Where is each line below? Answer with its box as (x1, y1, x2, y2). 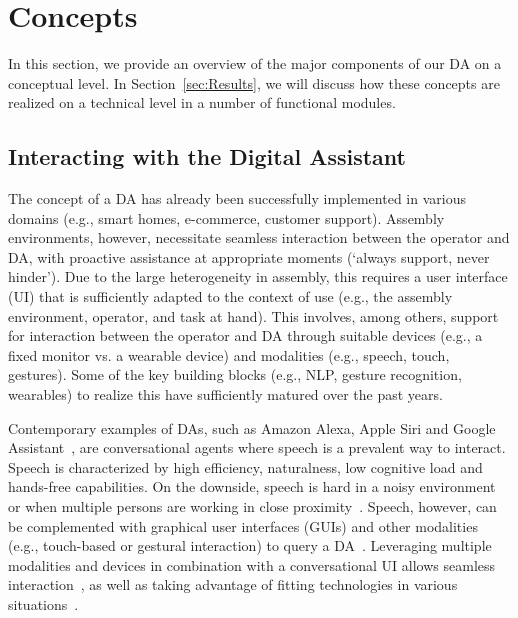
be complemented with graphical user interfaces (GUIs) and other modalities (8, 515, 478, 536)
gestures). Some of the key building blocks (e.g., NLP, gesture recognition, (8, 364, 462, 385)
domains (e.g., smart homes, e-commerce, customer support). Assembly (8, 207, 445, 228)
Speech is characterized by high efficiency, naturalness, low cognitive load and (8, 456, 483, 477)
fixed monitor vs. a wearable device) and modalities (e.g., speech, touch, (8, 344, 450, 365)
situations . (8, 593, 79, 614)
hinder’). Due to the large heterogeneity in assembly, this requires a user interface (8, 266, 508, 287)
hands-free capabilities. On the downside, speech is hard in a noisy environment (8, 476, 496, 497)
